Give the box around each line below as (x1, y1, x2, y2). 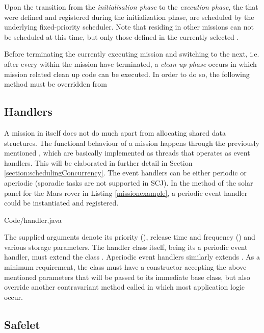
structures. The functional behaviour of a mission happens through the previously (4, 137, 259, 148)
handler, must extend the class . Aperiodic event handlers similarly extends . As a (4, 251, 260, 262)
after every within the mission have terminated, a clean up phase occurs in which (4, 58, 257, 69)
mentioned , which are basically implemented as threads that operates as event (4, 147, 250, 158)
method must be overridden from (4, 79, 108, 89)
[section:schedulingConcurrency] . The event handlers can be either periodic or (4, 167, 247, 178)
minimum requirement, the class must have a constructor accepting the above (4, 262, 247, 272)
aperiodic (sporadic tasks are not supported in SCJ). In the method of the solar (4, 177, 253, 188)
